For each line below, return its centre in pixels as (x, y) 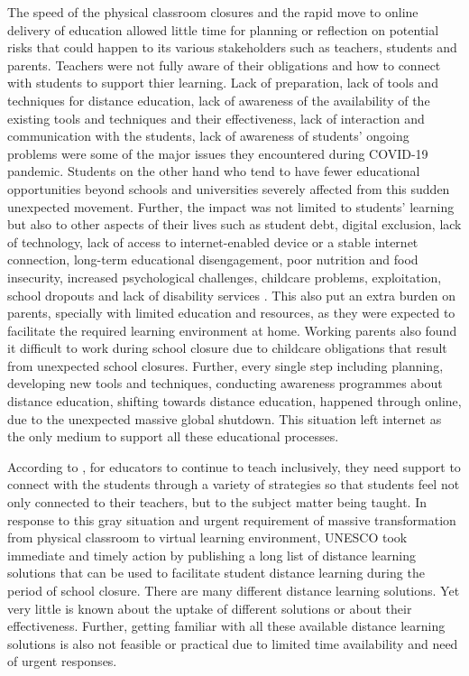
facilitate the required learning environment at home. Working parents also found (232, 330)
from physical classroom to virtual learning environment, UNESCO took (207, 537)
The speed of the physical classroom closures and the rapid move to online (213, 12)
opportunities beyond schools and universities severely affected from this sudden (229, 188)
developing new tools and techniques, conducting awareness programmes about (225, 383)
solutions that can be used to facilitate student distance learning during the (216, 573)
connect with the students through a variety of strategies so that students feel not (234, 484)
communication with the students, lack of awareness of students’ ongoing (208, 136)
